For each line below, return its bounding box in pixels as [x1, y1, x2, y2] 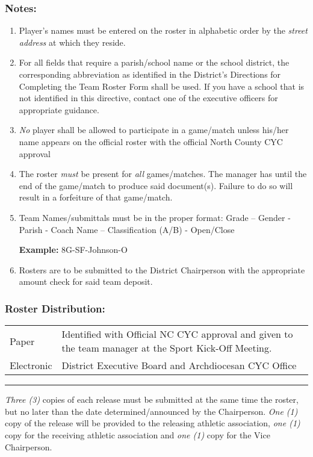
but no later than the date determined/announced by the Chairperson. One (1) [5, 405, 298, 417]
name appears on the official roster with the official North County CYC [19, 135, 283, 148]
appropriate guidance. [19, 103, 99, 116]
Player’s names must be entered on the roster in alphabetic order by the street [19, 24, 308, 37]
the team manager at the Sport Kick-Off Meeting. [61, 341, 272, 355]
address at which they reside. [19, 36, 126, 48]
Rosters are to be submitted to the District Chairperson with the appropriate [19, 263, 305, 276]
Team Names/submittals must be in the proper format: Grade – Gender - [19, 211, 291, 223]
